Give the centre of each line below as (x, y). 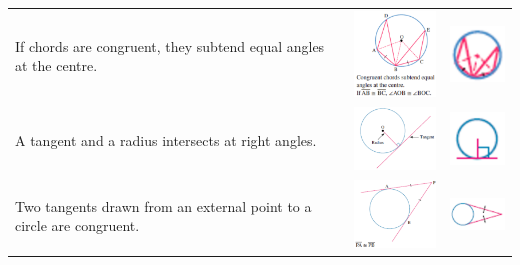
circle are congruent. (77, 225)
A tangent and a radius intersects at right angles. (166, 140)
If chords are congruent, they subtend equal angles (170, 45)
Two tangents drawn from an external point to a (163, 205)
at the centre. (56, 65)
